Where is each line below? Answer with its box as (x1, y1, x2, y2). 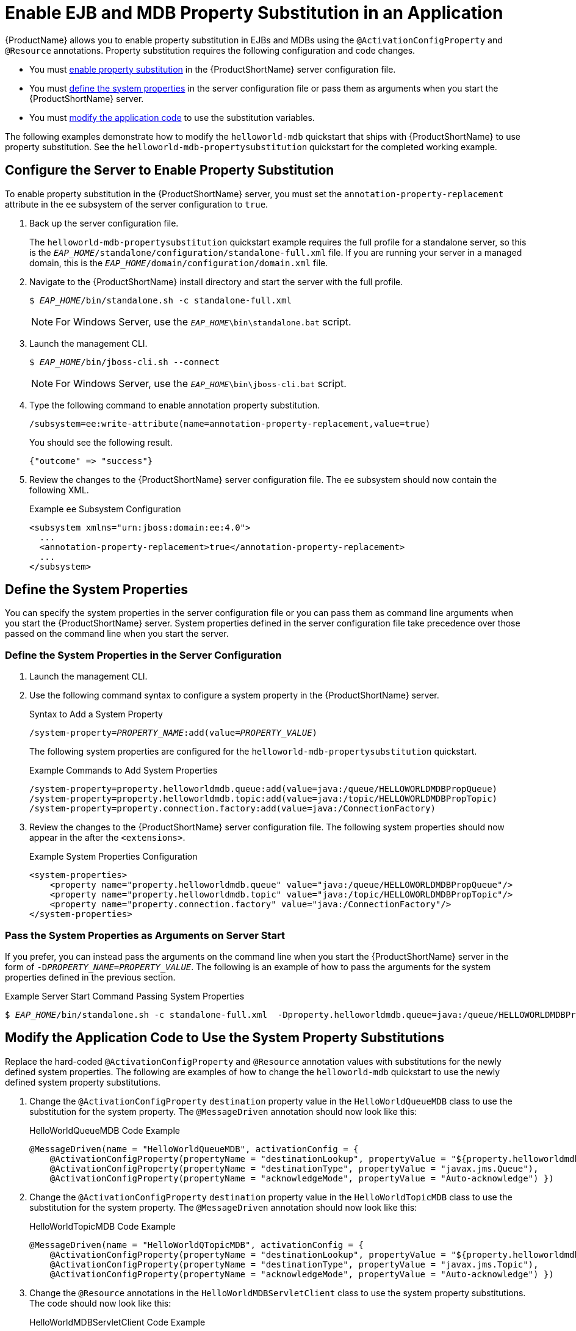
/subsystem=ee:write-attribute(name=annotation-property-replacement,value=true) (29, 418, 431, 429)
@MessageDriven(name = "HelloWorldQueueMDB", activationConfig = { (29, 1144, 359, 1154)
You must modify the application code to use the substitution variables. (29, 112, 315, 123)
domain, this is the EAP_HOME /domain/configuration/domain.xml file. (29, 257, 328, 268)
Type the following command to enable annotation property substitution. (29, 399, 320, 410)
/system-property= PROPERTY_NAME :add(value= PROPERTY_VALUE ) (29, 728, 318, 738)
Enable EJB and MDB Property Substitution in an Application (5, 2, 503, 23)
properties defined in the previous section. (5, 971, 176, 982)
